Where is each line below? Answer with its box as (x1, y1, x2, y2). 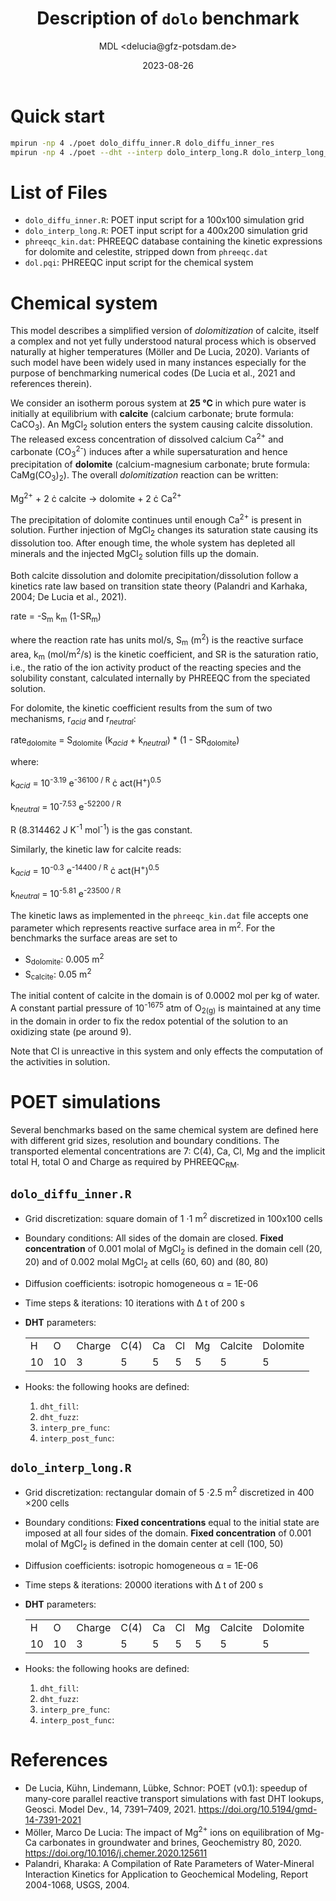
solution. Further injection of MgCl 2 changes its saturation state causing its (10, 524, 319, 539)
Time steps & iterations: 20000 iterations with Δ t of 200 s (24, 1578, 264, 1591)
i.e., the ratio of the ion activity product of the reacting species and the (10, 661, 302, 673)
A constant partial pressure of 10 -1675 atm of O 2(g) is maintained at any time (10, 1000, 322, 1016)
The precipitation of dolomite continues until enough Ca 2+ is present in (10, 512, 302, 526)
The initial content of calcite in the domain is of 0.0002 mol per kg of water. (10, 990, 320, 1002)
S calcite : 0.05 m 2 (24, 966, 92, 982)
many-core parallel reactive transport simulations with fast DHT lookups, (24, 1792, 324, 1804)
